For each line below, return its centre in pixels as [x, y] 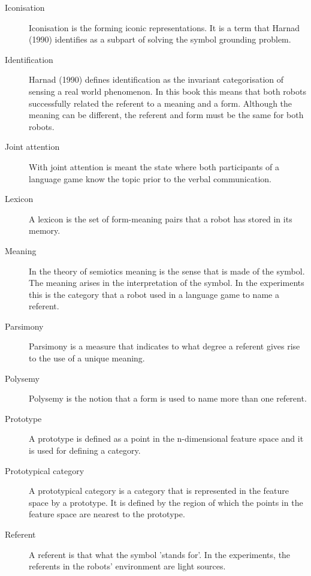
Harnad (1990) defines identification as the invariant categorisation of [156, 79]
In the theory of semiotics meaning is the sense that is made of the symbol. [167, 271]
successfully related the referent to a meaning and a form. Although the [161, 103]
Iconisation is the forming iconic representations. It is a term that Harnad [164, 27]
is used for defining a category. [85, 450]
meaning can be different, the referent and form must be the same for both [166, 115]
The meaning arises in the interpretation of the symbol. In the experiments [167, 283]
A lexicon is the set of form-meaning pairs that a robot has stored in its [161, 218]
